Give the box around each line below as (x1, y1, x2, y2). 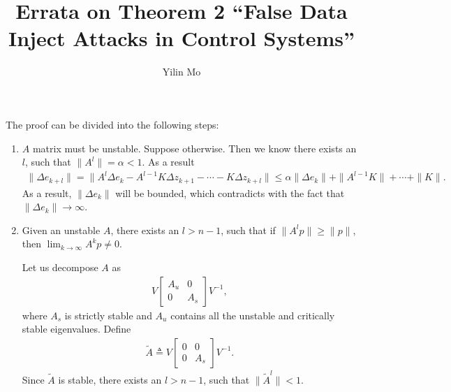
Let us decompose (22, 260, 98, 275)
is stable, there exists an (58, 372, 162, 386)
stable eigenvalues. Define (22, 321, 131, 336)
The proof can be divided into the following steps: (6, 117, 219, 131)
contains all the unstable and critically (170, 307, 335, 322)
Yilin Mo (162, 64, 201, 79)
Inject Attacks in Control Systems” (8, 24, 355, 52)
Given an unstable (22, 222, 101, 237)
